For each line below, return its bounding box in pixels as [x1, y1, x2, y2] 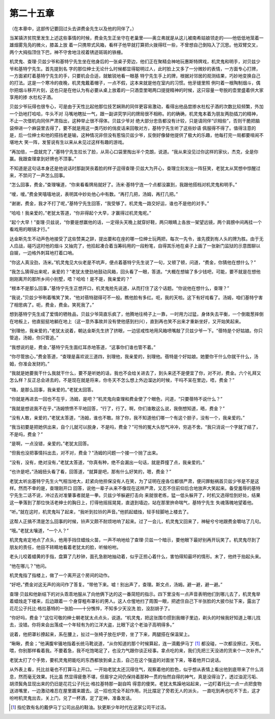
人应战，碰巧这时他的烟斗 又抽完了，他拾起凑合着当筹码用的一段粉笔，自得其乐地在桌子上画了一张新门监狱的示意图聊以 [9, 243, 261, 249]
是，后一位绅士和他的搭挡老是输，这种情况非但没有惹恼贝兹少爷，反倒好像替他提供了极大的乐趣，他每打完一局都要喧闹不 [9, 132, 264, 138]
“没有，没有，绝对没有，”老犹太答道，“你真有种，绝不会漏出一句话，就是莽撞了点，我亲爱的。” [9, 459, 205, 465]
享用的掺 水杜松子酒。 [9, 94, 56, 101]
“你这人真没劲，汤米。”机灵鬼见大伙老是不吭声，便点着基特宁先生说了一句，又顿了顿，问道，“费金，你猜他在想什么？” [9, 259, 256, 265]
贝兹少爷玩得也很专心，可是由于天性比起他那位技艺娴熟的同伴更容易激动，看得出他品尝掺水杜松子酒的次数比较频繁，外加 [9, 104, 264, 110]
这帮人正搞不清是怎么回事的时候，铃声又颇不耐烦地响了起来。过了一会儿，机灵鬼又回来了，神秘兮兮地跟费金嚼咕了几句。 [9, 518, 264, 524]
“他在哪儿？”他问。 [9, 563, 49, 569]
